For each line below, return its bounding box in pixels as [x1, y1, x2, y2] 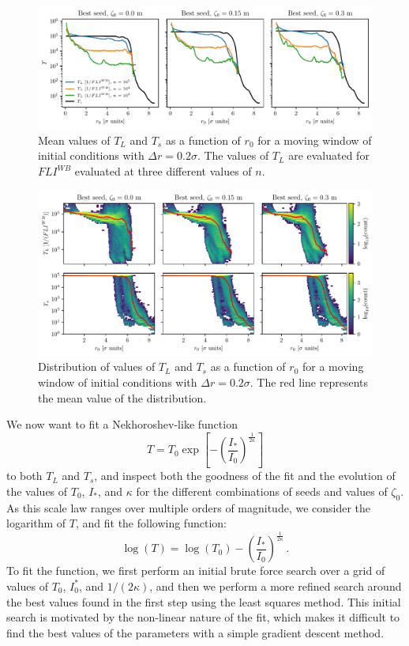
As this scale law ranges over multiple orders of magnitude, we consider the [6, 499, 371, 516]
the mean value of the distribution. [38, 389, 207, 406]
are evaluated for [288, 147, 370, 164]
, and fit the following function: [75, 515, 227, 531]
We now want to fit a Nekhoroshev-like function [6, 416, 238, 433]
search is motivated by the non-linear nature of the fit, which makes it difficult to [6, 609, 400, 625]
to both [6, 467, 43, 484]
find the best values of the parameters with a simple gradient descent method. [6, 624, 385, 640]
